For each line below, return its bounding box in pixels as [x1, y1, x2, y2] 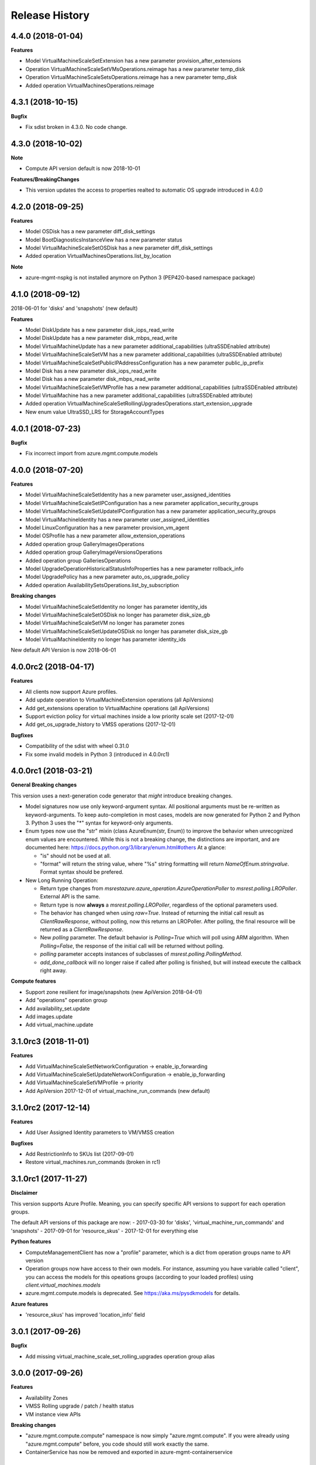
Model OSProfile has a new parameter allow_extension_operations [25, 532, 186, 539]
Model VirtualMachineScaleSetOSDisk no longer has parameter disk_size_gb [25, 611, 211, 618]
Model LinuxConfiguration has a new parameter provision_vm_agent [25, 524, 190, 531]
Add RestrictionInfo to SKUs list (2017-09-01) [25, 1150, 134, 1157]
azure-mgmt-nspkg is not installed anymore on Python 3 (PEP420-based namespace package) [25, 274, 255, 281]
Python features [11, 1238, 51, 1245]
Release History [11, 9, 90, 22]
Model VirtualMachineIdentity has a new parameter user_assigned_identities [25, 516, 210, 523]
